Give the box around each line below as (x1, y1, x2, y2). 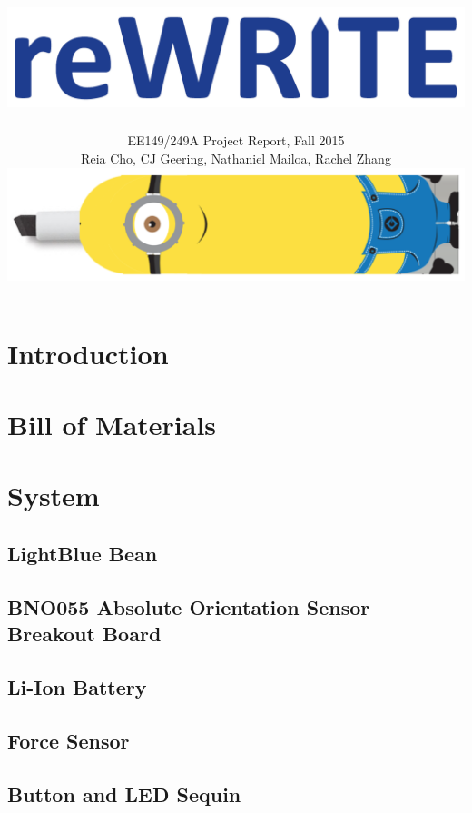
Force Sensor (7, 726, 130, 754)
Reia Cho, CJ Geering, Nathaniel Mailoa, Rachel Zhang (81, 148, 391, 167)
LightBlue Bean (7, 540, 158, 567)
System (7, 477, 100, 514)
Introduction (7, 334, 169, 372)
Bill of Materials (7, 406, 217, 443)
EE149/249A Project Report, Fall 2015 (127, 131, 345, 150)
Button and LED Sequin (7, 779, 241, 808)
